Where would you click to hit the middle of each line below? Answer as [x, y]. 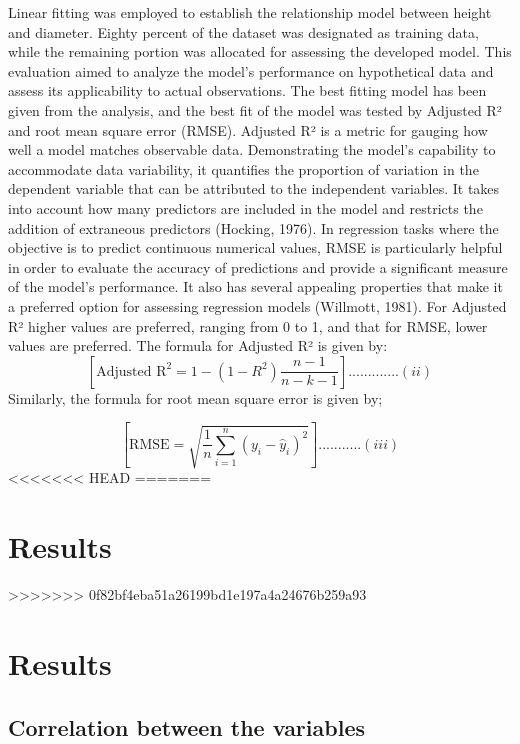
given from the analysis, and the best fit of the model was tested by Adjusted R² [255, 109]
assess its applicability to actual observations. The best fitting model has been [247, 90]
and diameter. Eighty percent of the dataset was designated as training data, [243, 31]
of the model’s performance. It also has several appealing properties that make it [255, 286]
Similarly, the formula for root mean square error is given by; [195, 397]
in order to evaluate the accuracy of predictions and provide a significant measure [258, 266]
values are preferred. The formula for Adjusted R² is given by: [198, 345]
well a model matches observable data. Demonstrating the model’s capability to [252, 149]
